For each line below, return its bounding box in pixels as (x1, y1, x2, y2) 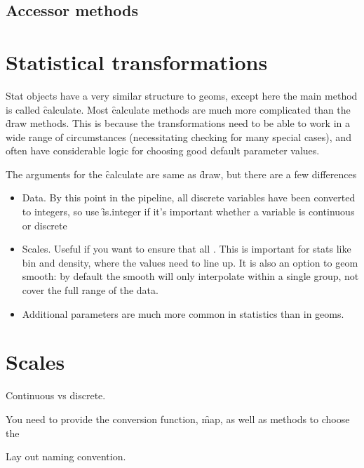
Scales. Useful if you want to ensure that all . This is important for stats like (22, 241, 351, 256)
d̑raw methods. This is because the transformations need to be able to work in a (6, 116, 350, 131)
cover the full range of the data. (22, 283, 159, 297)
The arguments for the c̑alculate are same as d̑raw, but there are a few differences (6, 166, 357, 181)
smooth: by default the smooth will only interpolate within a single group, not (22, 269, 359, 283)
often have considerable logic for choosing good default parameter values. (6, 143, 320, 158)
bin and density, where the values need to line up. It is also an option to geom (22, 255, 358, 269)
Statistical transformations (6, 47, 268, 76)
